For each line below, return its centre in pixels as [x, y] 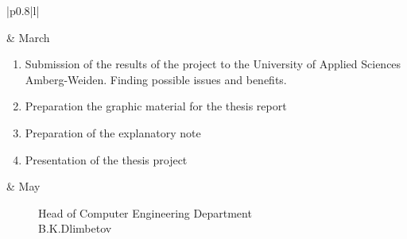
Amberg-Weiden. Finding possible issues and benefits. [156, 79]
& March [28, 37]
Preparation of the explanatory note [113, 132]
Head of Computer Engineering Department [145, 212]
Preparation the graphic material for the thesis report [156, 106]
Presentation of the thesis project [106, 159]
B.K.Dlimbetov [75, 228]
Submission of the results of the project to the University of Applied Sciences [213, 64]
